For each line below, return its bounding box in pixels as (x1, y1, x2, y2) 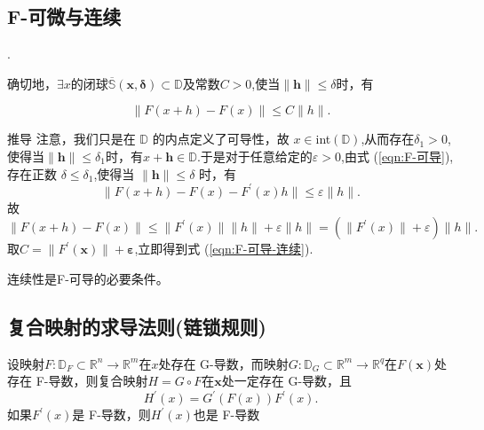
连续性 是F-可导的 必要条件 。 (7, 269, 169, 287)
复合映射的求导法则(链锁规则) (7, 312, 266, 340)
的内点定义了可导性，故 (152, 129, 290, 148)
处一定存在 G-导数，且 (221, 371, 353, 390)
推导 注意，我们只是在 (7, 129, 136, 148)
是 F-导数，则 (72, 405, 151, 424)
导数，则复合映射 (48, 371, 148, 390)
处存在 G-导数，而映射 (158, 354, 289, 372)
